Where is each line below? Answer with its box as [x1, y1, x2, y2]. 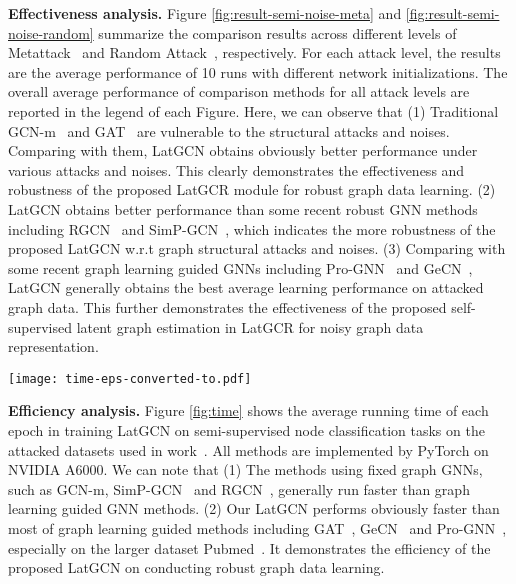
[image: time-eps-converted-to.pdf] [8, 371, 252, 386]
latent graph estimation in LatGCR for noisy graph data [76, 316, 424, 337]
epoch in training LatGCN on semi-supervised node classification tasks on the [8, 419, 485, 440]
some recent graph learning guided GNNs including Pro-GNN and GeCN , [8, 257, 473, 278]
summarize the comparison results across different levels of [98, 22, 457, 43]
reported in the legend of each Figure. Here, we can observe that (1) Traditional [8, 100, 499, 121]
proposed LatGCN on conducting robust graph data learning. [8, 557, 385, 578]
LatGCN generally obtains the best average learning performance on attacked [8, 277, 484, 298]
